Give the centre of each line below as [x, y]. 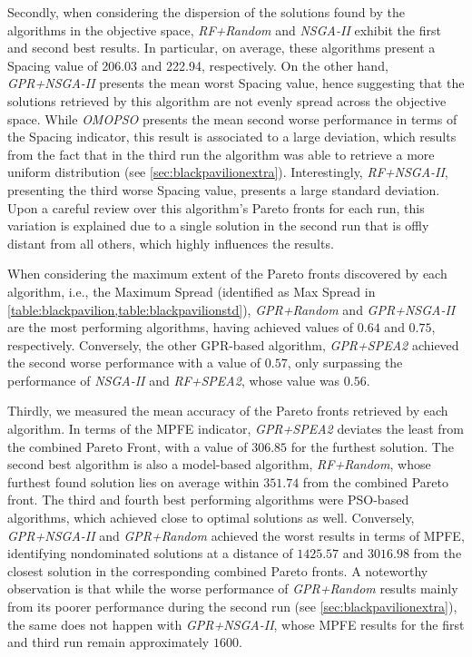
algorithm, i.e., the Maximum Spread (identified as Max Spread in [192, 291]
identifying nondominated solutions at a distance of [150, 553]
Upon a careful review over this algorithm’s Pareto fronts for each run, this [216, 207]
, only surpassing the [345, 363]
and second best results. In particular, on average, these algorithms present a [221, 48]
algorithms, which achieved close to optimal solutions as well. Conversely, [211, 518]
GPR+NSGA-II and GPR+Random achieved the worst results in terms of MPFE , [236, 535]
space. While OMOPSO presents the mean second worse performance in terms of [232, 118]
